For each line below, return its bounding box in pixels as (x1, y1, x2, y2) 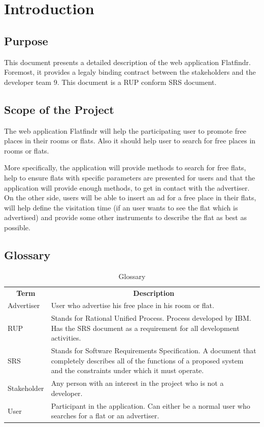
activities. (51, 332, 81, 343)
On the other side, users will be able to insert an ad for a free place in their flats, (4, 192, 256, 203)
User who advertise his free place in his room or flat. (51, 300, 214, 311)
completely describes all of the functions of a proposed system (51, 355, 244, 365)
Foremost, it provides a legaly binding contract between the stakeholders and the (4, 67, 256, 77)
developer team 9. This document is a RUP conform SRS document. (4, 76, 217, 87)
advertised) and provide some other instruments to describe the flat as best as (4, 212, 247, 223)
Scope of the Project (4, 101, 114, 117)
